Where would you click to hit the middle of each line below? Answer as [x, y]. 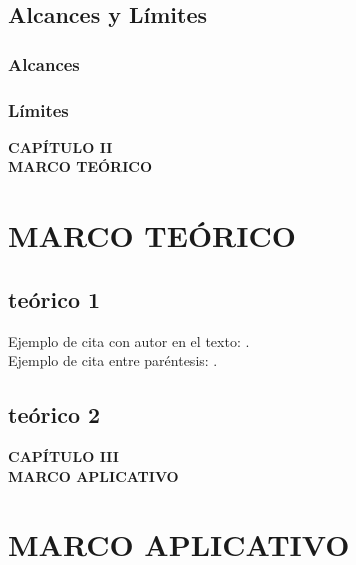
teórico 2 [54, 414]
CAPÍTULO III [63, 456]
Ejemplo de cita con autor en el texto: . [129, 340]
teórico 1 [54, 298]
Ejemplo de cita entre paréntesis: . [113, 360]
